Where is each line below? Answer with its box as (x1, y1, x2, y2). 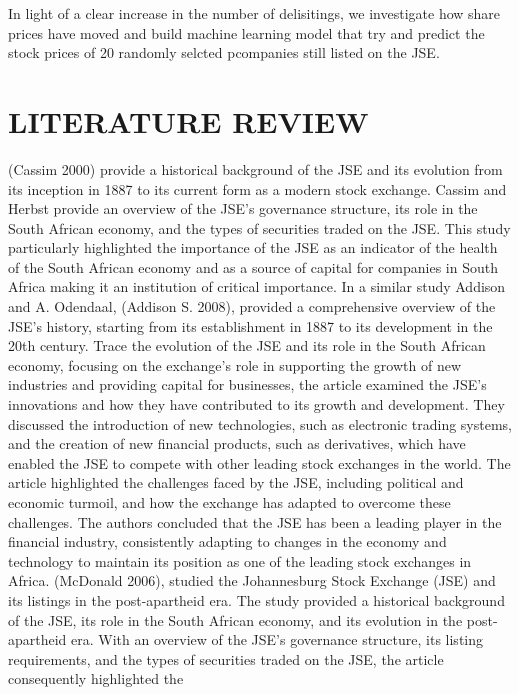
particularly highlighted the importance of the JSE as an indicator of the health (8, 237, 498, 258)
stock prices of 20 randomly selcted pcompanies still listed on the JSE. (8, 42, 440, 63)
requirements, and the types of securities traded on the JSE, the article (8, 648, 444, 669)
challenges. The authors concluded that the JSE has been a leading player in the (8, 511, 502, 532)
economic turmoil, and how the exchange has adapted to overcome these (8, 492, 451, 512)
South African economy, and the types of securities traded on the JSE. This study (8, 217, 511, 238)
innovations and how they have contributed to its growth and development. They (8, 394, 505, 415)
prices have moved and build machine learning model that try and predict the (8, 22, 485, 43)
